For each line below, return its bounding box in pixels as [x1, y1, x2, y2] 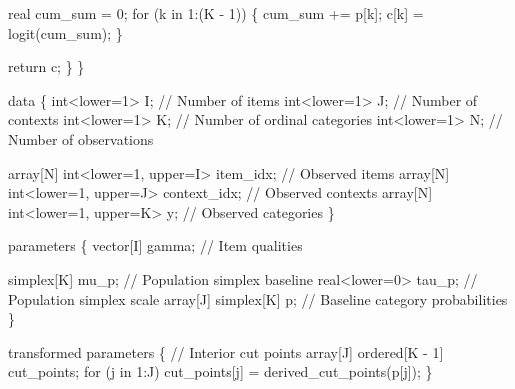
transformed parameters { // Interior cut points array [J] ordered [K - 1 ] [8, 341, 444, 362]
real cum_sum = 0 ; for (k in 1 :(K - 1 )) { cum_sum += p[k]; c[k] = [8, 3, 424, 23]
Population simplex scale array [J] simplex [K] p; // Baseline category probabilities [8, 288, 508, 309]
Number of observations [8, 128, 154, 149]
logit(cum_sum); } [8, 22, 123, 43]
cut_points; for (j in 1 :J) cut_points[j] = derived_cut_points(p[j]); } [8, 361, 433, 382]
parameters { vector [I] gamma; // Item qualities [8, 235, 303, 256]
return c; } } [8, 56, 85, 77]
